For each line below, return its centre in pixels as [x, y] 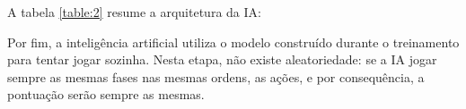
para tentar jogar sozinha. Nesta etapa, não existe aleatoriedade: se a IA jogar [222, 59]
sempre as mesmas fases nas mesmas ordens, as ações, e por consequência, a [216, 76]
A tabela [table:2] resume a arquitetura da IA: [134, 12]
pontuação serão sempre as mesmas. [106, 94]
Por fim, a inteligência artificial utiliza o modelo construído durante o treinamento [233, 42]
